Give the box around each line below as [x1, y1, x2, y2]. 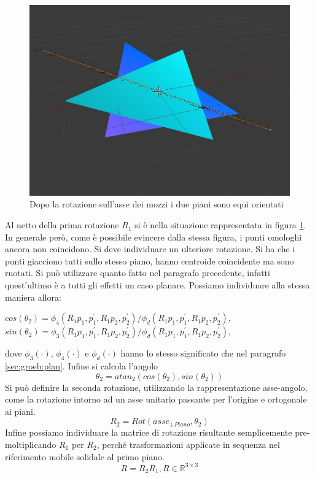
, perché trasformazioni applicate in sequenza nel [96, 438, 280, 450]
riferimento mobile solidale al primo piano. [5, 450, 165, 463]
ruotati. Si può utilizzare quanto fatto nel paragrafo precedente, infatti [5, 266, 270, 279]
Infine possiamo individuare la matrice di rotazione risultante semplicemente [5, 426, 292, 439]
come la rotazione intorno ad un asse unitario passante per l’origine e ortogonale [5, 393, 307, 406]
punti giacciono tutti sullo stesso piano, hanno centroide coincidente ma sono [5, 254, 294, 267]
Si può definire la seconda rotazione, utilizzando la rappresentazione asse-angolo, [5, 380, 308, 393]
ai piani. [5, 404, 36, 417]
